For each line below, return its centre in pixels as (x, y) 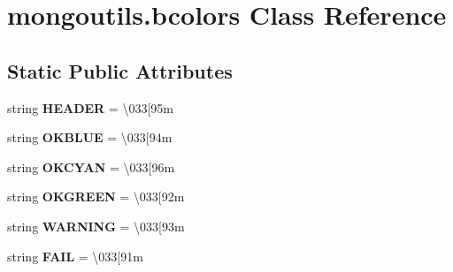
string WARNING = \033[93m (96, 226)
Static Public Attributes (120, 70)
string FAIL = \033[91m (75, 256)
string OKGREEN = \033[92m (96, 196)
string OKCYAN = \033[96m (91, 166)
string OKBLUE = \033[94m (90, 137)
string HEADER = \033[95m (90, 107)
